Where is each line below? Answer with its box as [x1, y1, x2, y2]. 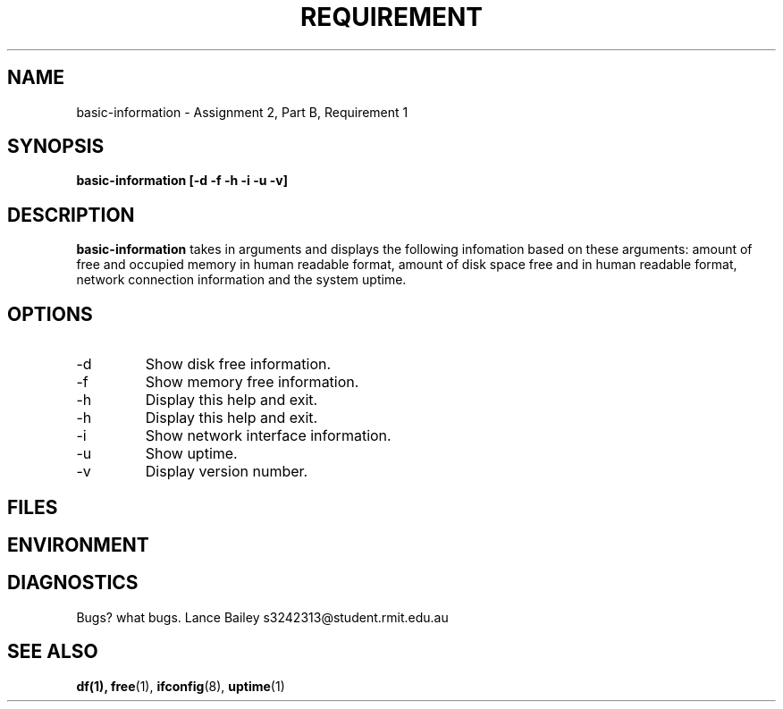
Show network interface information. [145, 426, 391, 445]
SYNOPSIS [7, 135, 105, 158]
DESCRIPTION [7, 203, 135, 226]
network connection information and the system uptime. [76, 272, 407, 288]
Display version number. [145, 462, 308, 481]
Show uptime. [145, 444, 238, 463]
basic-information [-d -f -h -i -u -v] [76, 173, 288, 189]
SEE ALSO [7, 640, 98, 663]
